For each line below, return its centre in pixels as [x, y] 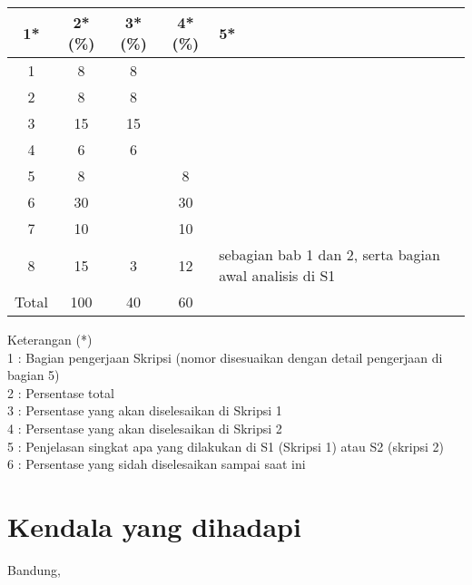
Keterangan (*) [50, 339]
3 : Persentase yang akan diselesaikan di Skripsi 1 [145, 410]
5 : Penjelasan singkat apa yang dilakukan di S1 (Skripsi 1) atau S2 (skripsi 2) [226, 446]
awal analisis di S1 [277, 275]
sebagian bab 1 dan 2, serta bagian [329, 254]
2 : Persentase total [61, 392]
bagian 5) [34, 375]
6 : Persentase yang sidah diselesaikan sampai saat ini [157, 464]
